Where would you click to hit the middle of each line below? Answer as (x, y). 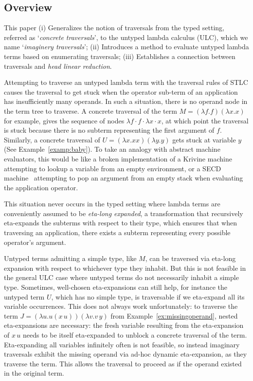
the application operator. (41, 187)
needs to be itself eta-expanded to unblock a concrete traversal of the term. (135, 335)
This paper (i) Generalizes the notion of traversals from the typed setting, (114, 28)
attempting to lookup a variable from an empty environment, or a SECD (113, 168)
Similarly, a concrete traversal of (52, 139)
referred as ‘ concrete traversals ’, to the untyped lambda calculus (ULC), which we (126, 37)
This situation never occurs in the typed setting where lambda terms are (112, 204)
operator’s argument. (35, 242)
